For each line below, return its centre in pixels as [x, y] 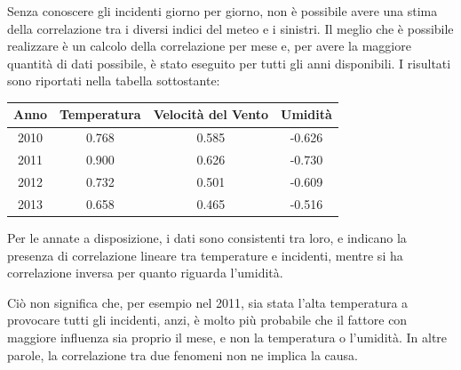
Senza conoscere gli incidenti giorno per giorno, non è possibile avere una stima [223, 11]
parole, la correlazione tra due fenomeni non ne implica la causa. [183, 354]
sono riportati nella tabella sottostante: [114, 80]
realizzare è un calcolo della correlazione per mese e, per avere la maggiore [209, 46]
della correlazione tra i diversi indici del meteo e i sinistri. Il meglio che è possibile [230, 28]
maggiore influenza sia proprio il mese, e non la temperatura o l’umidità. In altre [227, 337]
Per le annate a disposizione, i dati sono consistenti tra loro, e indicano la [207, 237]
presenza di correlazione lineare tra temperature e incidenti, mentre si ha [205, 255]
